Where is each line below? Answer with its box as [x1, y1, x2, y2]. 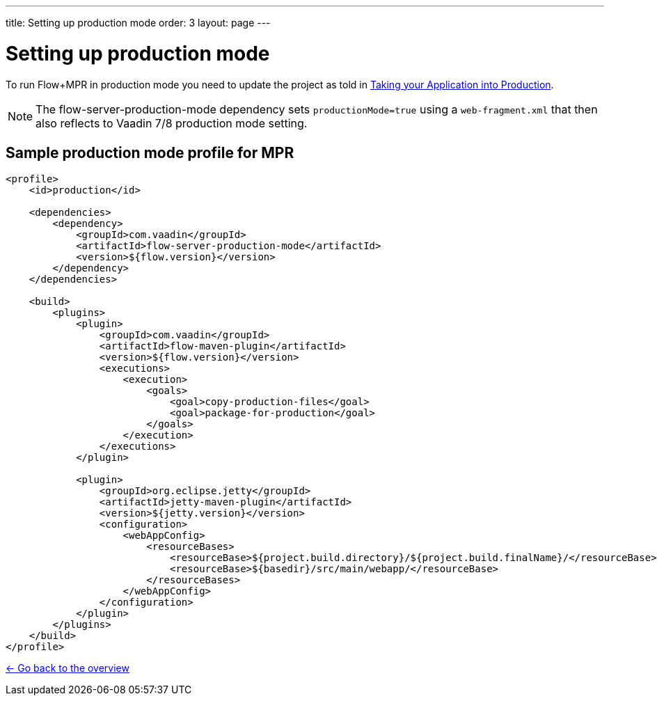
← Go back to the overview [6, 662, 129, 675]
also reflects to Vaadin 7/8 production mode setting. [35, 116, 308, 130]
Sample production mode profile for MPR [6, 143, 294, 162]
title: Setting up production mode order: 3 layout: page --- [6, 17, 271, 29]
